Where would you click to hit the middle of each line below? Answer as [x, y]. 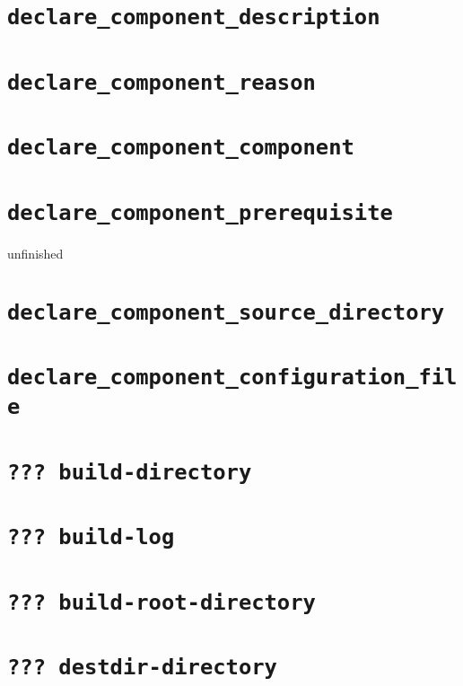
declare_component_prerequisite [200, 212]
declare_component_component [181, 148]
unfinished [35, 253]
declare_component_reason [162, 82]
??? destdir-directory [142, 668]
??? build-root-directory [162, 602]
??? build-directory [130, 472]
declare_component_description [194, 18]
